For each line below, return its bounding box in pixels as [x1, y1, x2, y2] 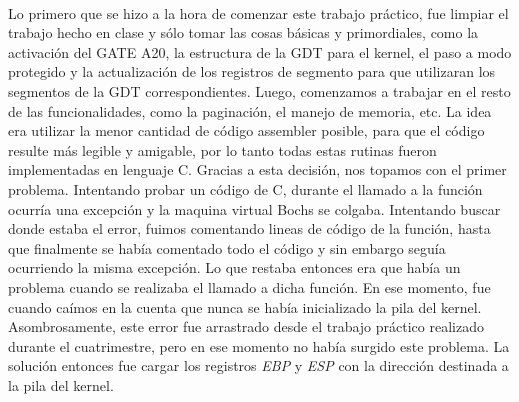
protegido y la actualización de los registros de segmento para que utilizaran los [8, 61, 496, 82]
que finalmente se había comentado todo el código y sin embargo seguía [8, 237, 446, 258]
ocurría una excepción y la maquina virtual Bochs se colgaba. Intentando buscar [8, 198, 501, 219]
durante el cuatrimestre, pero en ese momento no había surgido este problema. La [8, 335, 510, 356]
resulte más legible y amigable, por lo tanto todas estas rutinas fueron [8, 139, 437, 160]
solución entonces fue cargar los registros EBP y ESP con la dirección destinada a [8, 355, 509, 376]
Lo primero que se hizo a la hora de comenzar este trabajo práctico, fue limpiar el [8, 2, 509, 23]
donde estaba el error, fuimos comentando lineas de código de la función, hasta [8, 218, 491, 239]
